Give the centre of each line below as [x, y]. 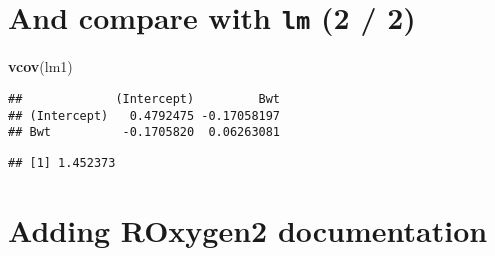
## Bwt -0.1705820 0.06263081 [144, 132]
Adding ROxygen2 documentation [248, 229]
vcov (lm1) [40, 66]
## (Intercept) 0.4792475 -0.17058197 [144, 115]
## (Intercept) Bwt [144, 98]
